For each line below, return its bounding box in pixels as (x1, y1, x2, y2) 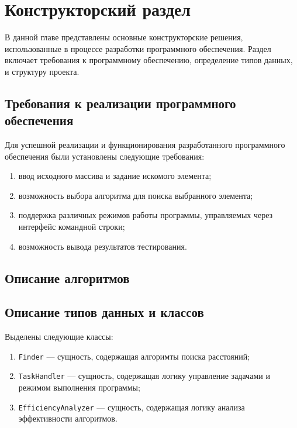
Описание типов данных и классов (5, 303, 204, 321)
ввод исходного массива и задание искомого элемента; (18, 170, 212, 182)
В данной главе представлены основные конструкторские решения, (5, 31, 243, 43)
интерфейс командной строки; (18, 220, 125, 233)
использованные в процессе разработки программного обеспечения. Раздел (5, 42, 271, 54)
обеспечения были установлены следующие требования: (5, 150, 205, 162)
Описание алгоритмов (5, 268, 130, 287)
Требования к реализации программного (5, 94, 236, 112)
